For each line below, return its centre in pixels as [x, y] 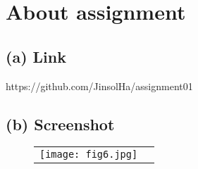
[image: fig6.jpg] [89, 155]
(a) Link [36, 56]
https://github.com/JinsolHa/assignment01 [99, 86]
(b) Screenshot [60, 124]
